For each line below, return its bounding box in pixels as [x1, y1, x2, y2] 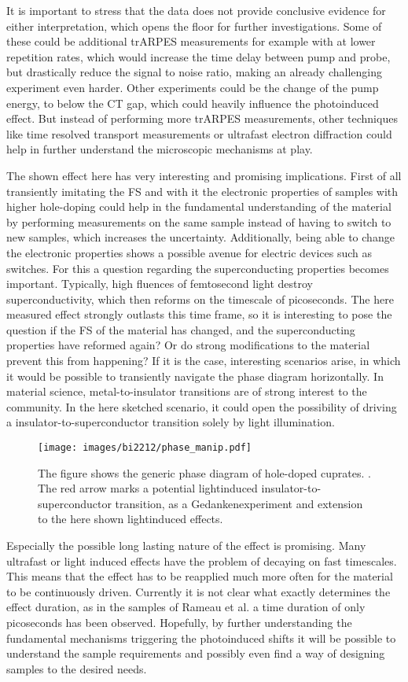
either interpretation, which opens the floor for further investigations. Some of [6, 17, 382, 34]
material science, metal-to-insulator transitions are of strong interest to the [6, 383, 367, 400]
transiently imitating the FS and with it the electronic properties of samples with [6, 182, 399, 199]
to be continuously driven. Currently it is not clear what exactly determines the [6, 583, 391, 599]
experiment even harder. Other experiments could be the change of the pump [6, 79, 379, 95]
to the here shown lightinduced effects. [38, 511, 223, 527]
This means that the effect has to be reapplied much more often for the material [6, 568, 393, 584]
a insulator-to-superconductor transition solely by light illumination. [6, 414, 335, 430]
